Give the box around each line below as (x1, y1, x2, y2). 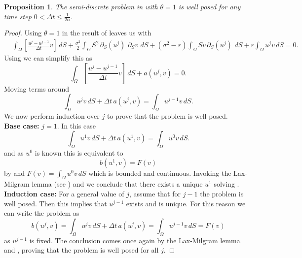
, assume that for (129, 189, 181, 198)
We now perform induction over (4, 111, 100, 121)
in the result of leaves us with (62, 28, 151, 38)
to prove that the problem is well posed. (107, 111, 228, 121)
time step (4, 11, 32, 21)
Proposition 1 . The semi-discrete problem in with (4, 1, 158, 11)
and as (4, 148, 24, 158)
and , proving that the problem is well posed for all (4, 245, 159, 255)
